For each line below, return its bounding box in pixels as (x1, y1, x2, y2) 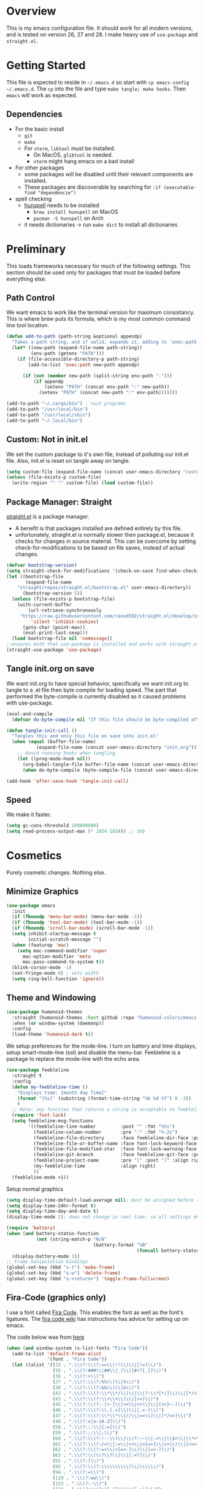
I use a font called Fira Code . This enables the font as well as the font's (6, 1309, 184, 1316)
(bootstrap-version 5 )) (22, 590, 83, 596)
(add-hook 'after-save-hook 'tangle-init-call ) (6, 778, 129, 784)
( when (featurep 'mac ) (12, 942, 69, 948)
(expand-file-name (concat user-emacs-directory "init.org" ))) (36, 744, 200, 751)
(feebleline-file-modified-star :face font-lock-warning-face (33, 1146, 197, 1152)
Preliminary (6, 242, 66, 256)
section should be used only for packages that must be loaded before (6, 268, 181, 276)
